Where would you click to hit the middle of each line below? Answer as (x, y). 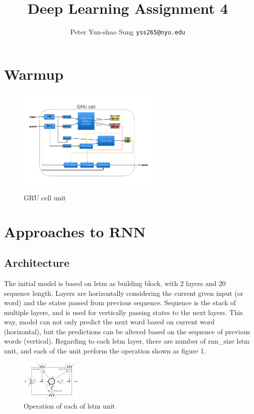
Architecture (37, 263)
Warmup (34, 74)
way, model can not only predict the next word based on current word (109, 322)
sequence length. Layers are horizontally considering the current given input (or (124, 293)
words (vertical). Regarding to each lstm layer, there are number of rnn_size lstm (127, 341)
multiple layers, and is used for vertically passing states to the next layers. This (124, 312)
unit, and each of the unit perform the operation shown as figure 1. (105, 351)
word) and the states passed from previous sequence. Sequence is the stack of (120, 303)
